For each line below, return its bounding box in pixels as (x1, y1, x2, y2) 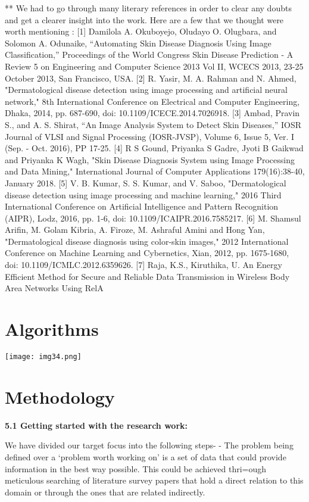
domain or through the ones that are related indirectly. (5, 485, 205, 498)
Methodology (5, 384, 115, 409)
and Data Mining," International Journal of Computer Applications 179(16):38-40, (5, 165, 305, 177)
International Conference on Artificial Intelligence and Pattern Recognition (5, 200, 279, 213)
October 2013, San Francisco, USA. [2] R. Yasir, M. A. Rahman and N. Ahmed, (5, 71, 296, 84)
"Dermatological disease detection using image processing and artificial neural (5, 83, 288, 96)
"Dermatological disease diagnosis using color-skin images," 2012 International (5, 235, 289, 247)
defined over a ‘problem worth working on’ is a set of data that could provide (5, 450, 286, 463)
